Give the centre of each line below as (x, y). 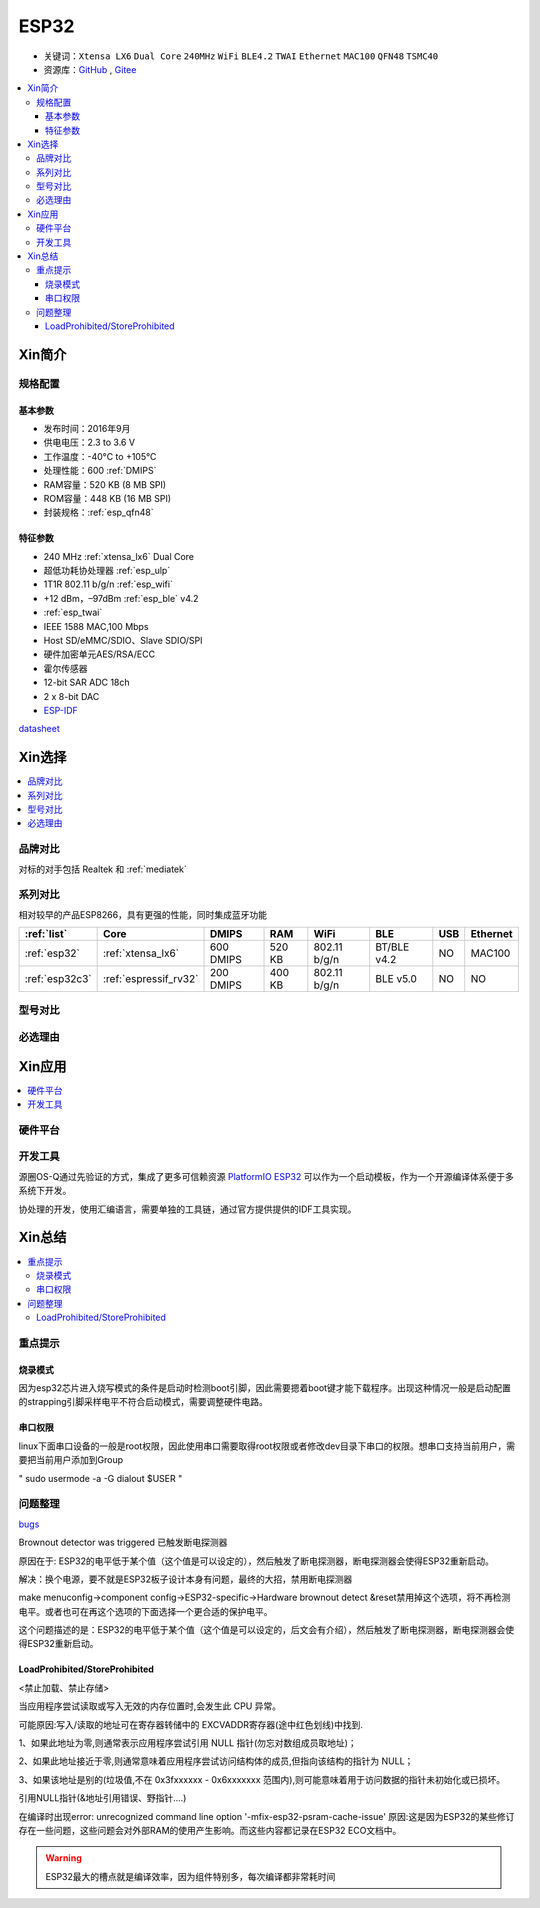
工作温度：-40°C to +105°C (100, 456)
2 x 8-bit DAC (71, 696)
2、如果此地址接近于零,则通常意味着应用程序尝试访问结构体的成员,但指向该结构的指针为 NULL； (216, 1761)
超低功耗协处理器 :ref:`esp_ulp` (107, 571)
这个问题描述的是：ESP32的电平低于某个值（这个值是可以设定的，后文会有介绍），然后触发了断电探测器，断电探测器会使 (266, 1630)
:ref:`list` (46, 934)
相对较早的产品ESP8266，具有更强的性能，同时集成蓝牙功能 (142, 914)
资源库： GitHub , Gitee (90, 69)
